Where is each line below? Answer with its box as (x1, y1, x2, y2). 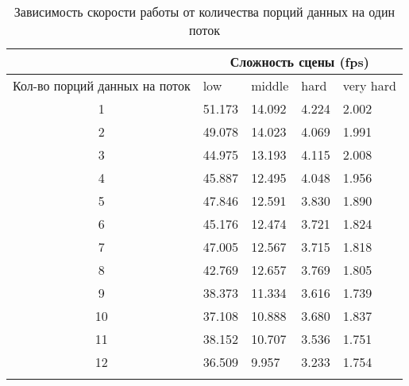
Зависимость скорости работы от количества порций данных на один (14, 2, 395, 21)
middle (251, 76, 289, 95)
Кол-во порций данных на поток (13, 76, 191, 95)
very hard (342, 76, 396, 95)
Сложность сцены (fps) (230, 52, 369, 71)
